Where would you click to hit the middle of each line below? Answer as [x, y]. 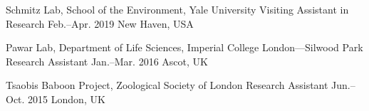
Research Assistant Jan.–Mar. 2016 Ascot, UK [107, 61]
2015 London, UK [67, 99]
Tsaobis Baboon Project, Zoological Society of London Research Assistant [167, 85]
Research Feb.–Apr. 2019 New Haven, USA [100, 23]
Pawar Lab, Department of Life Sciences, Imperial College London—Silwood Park [184, 47]
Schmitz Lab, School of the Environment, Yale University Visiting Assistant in [177, 9]
